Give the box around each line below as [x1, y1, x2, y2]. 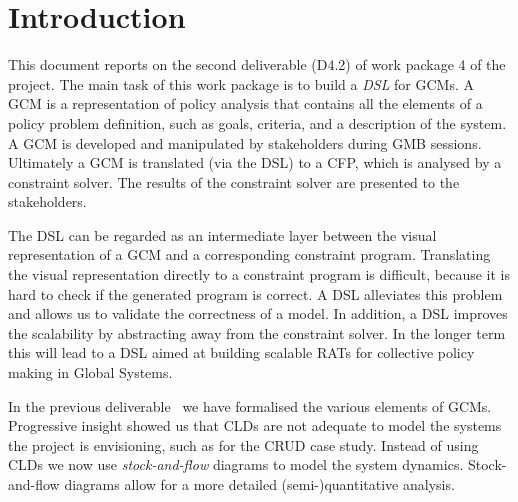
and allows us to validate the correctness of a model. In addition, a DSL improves [8, 303, 508, 324]
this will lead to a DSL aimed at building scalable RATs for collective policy [8, 342, 475, 363]
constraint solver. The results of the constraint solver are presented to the [8, 171, 460, 192]
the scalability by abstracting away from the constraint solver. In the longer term [8, 322, 506, 343]
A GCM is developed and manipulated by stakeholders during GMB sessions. [8, 132, 482, 153]
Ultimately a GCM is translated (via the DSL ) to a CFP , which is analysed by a [8, 152, 502, 173]
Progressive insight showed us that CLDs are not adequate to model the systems [8, 415, 502, 436]
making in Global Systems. [8, 362, 173, 383]
